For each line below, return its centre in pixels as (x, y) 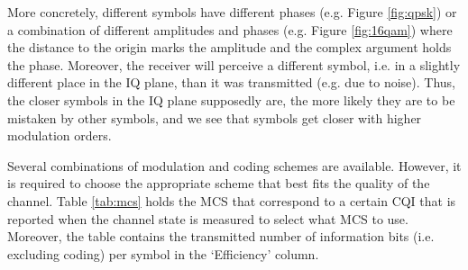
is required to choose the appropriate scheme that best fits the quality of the (219, 183)
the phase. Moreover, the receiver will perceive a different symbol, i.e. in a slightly (234, 64)
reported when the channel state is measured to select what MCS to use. (208, 218)
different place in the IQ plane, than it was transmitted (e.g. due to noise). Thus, (232, 82)
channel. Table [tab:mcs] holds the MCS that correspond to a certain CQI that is (232, 200)
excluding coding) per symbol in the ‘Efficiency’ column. (163, 253)
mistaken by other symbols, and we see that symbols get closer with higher (215, 117)
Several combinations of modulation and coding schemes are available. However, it (234, 165)
